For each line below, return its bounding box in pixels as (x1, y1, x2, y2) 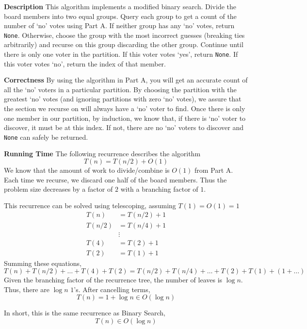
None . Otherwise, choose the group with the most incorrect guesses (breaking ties (4, 30, 245, 40)
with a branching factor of (120, 184, 198, 194)
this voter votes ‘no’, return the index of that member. (4, 58, 166, 68)
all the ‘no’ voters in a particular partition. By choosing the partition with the (4, 84, 237, 94)
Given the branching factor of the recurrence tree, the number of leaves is (4, 275, 223, 285)
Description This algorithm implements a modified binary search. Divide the (4, 1, 237, 11)
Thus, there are (4, 284, 49, 294)
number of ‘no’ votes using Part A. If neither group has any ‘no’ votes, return (4, 20, 235, 31)
